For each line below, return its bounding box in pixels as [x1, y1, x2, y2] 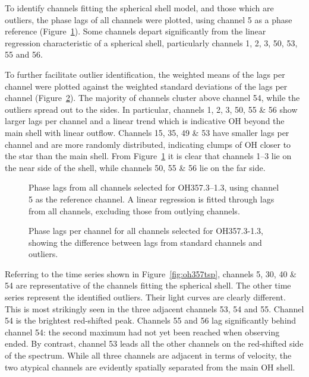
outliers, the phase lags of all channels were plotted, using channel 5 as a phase [5, 13, 292, 26]
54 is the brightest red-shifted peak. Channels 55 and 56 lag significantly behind [5, 314, 297, 327]
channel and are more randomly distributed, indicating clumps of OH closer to [5, 138, 291, 150]
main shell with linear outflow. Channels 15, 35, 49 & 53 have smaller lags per [5, 126, 289, 138]
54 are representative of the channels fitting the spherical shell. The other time [5, 279, 291, 292]
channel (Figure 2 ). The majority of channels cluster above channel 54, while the [5, 91, 300, 104]
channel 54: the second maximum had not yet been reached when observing [5, 325, 280, 338]
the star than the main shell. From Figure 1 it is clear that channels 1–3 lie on [5, 150, 292, 162]
